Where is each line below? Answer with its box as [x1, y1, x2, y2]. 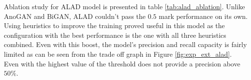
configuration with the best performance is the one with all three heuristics [4, 30, 226, 40]
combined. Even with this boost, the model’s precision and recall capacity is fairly [4, 39, 247, 49]
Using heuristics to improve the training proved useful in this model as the [4, 20, 225, 31]
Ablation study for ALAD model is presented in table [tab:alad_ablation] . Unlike [4, 1, 245, 11]
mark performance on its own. [159, 11, 248, 21]
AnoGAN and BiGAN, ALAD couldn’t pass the [4, 11, 146, 21]
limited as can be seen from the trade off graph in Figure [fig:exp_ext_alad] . [4, 48, 232, 59]
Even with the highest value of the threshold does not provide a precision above [4, 58, 240, 68]
